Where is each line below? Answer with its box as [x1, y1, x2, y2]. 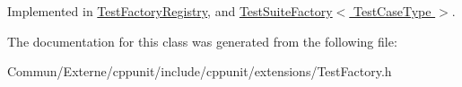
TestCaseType [353, 2, 431, 20]
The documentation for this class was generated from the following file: [7, 31, 397, 50]
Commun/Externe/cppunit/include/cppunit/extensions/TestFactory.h [7, 62, 392, 81]
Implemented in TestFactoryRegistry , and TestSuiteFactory [7, 2, 333, 20]
